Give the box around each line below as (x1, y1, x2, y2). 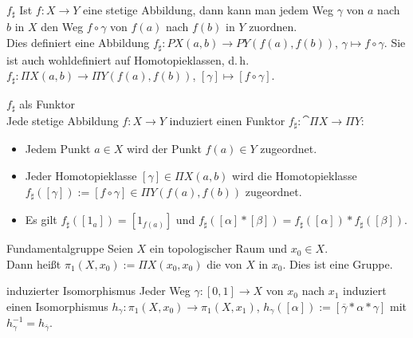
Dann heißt (6, 255, 61, 272)
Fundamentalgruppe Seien (6, 240, 133, 257)
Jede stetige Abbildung (6, 112, 119, 128)
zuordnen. (249, 18, 297, 35)
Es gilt (25, 211, 57, 228)
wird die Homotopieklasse (232, 167, 357, 184)
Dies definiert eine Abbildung (6, 34, 150, 51)
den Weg (41, 18, 84, 35)
